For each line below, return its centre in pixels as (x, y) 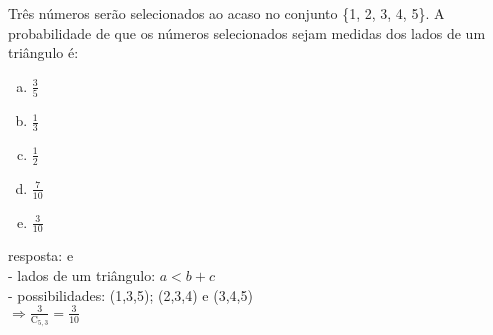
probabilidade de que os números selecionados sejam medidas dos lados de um (247, 32)
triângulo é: (43, 52)
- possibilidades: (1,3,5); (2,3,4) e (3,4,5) (130, 294)
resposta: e (41, 255)
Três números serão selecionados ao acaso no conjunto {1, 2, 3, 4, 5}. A (226, 13)
